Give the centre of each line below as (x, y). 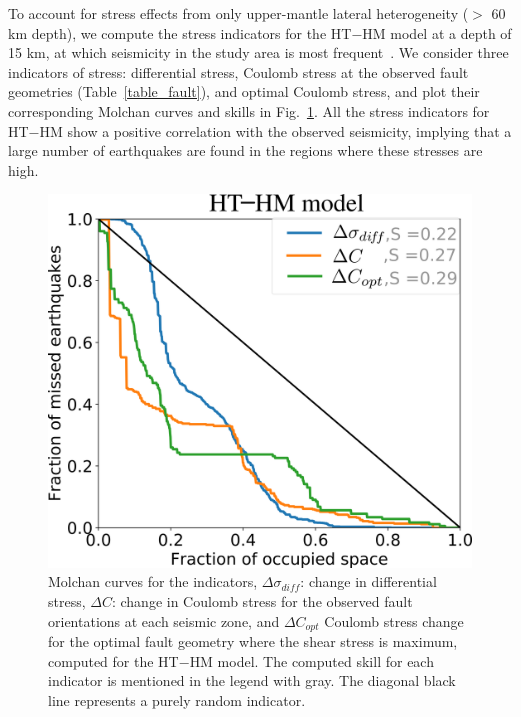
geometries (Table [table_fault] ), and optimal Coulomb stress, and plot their (244, 91)
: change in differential (368, 581)
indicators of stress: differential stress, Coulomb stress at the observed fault (238, 71)
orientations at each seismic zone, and (164, 620)
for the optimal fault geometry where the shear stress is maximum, (253, 641)
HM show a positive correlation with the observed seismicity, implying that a (275, 130)
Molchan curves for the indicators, (153, 581)
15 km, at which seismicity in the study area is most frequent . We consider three (258, 52)
